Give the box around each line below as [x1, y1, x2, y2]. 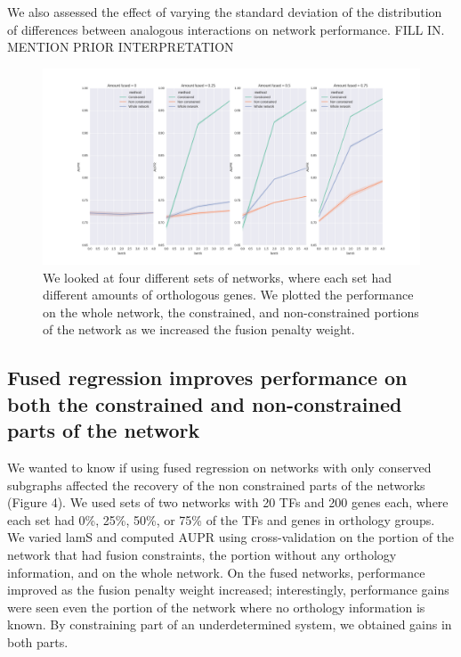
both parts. [7, 632, 69, 651]
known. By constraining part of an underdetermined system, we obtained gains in [7, 615, 452, 634]
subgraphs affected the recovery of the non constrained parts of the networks [7, 475, 425, 494]
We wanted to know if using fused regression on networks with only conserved [7, 458, 432, 477]
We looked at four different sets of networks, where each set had [43, 267, 392, 286]
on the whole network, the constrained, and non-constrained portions [43, 302, 419, 321]
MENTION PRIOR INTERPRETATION [7, 37, 234, 56]
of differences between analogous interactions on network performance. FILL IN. [7, 20, 445, 38]
